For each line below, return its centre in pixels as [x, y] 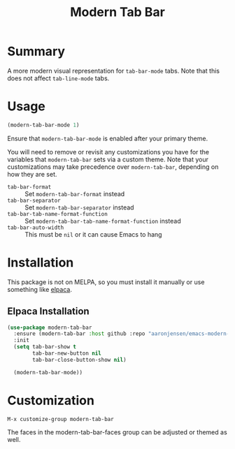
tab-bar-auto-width [36, 228]
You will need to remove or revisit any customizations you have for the [108, 152]
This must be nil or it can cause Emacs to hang [93, 234]
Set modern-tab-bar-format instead [75, 193]
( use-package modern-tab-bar [50, 327]
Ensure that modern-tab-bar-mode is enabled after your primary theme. [108, 138]
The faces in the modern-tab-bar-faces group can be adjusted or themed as [117, 432]
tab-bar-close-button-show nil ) [80, 360]
